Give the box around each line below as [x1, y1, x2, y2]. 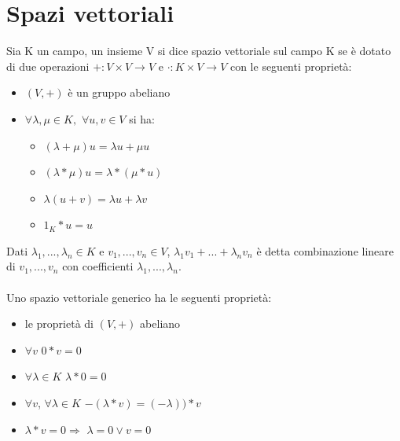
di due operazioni [6, 57, 90, 74]
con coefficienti [62, 258, 134, 274]
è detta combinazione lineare [256, 242, 394, 259]
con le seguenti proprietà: [229, 57, 352, 74]
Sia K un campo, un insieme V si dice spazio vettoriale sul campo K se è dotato [6, 42, 391, 59]
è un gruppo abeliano [68, 84, 171, 101]
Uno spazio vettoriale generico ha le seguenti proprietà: [6, 288, 272, 305]
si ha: [129, 110, 155, 127]
